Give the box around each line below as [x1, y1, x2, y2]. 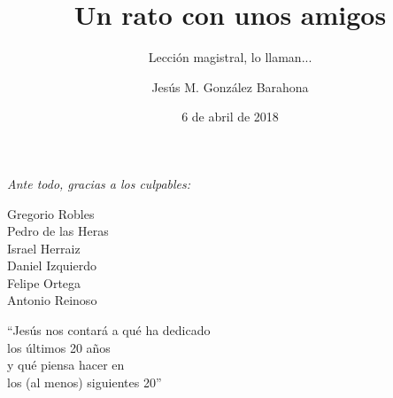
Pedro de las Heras [7, 222, 109, 240]
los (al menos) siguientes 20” [7, 372, 162, 391]
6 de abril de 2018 [181, 107, 279, 126]
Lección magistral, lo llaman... [148, 48, 312, 66]
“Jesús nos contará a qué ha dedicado [7, 321, 211, 339]
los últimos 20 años [7, 338, 111, 356]
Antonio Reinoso [7, 291, 97, 309]
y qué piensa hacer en [7, 355, 125, 374]
